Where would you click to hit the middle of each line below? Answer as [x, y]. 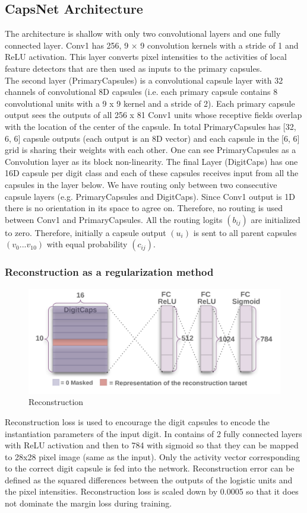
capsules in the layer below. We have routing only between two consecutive [141, 184]
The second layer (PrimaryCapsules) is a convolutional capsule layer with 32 [144, 80]
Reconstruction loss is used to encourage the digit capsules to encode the [137, 421]
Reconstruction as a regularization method [109, 272]
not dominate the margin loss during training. [88, 503]
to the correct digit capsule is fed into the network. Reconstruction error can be [150, 468]
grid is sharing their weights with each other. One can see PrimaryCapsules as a [151, 150]
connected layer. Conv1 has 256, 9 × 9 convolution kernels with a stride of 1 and [152, 45]
